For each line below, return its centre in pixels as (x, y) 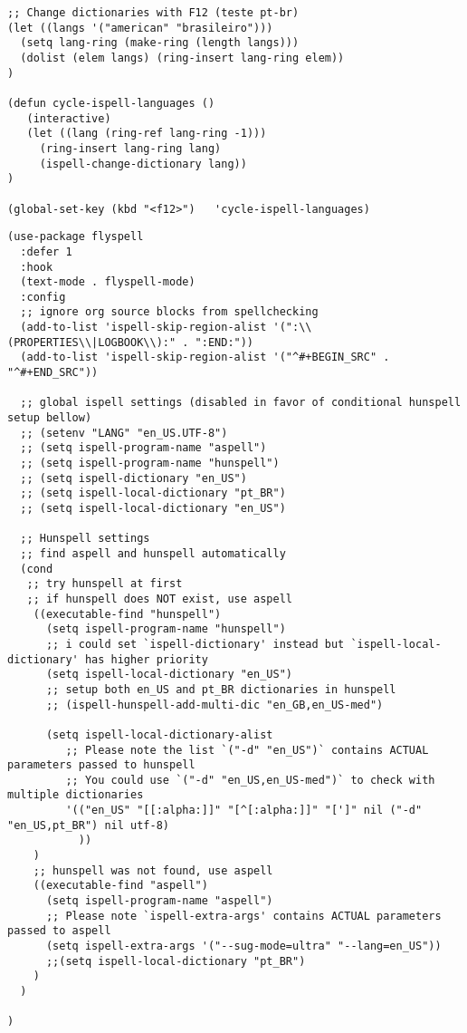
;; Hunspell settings (85, 539)
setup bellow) (50, 418)
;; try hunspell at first (105, 584)
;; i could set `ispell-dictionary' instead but (195, 644)
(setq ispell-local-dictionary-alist (159, 734)
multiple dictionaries (76, 795)
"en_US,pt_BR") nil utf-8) (88, 825)
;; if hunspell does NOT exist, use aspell (159, 599)
